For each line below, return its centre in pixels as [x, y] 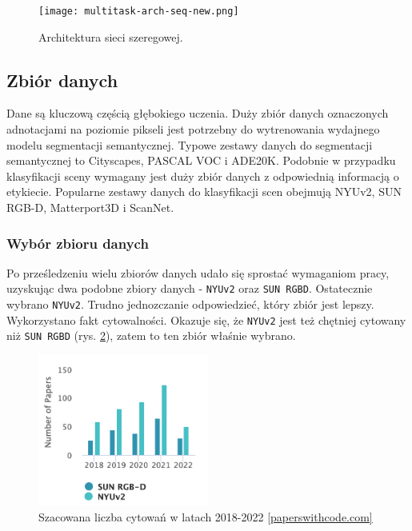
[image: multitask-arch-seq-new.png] [139, 11]
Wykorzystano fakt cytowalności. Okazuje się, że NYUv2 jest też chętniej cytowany [206, 319]
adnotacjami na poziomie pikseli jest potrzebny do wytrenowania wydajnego [193, 129]
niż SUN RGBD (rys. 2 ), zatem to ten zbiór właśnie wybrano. [151, 335]
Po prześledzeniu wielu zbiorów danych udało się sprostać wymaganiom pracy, [198, 272]
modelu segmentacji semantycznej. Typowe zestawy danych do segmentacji [190, 144]
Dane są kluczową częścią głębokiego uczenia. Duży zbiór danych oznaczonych [198, 113]
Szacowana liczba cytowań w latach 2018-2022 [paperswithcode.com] [206, 517]
